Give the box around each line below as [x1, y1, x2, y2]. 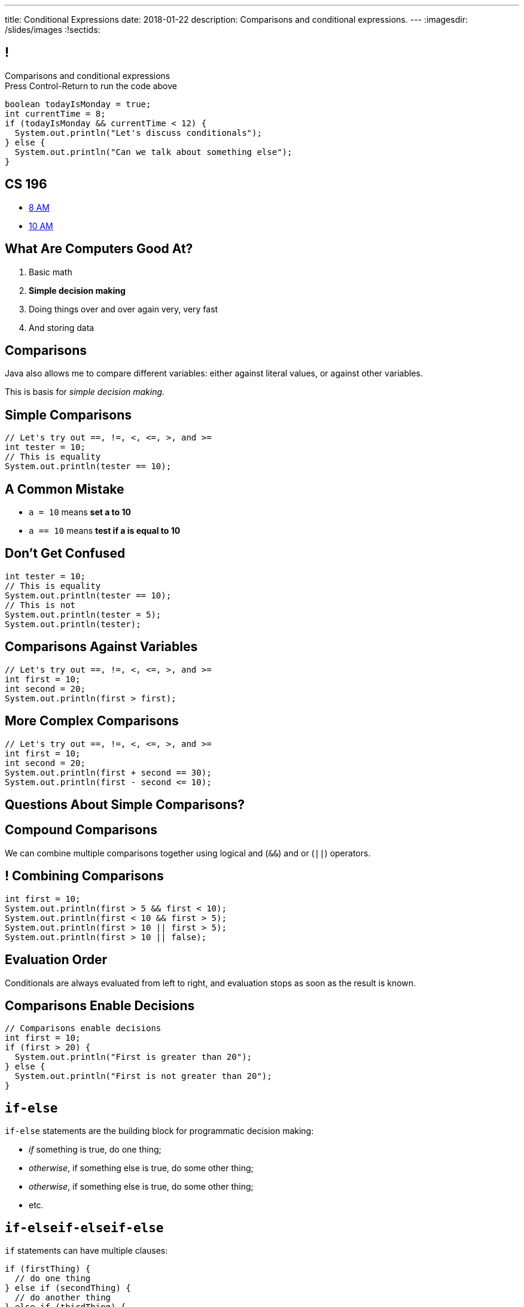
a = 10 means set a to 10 [29, 507, 131, 518]
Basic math [29, 266, 72, 277]
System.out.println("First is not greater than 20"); [14, 1071, 272, 1081]
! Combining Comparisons [5, 868, 164, 884]
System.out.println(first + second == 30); [5, 767, 212, 777]
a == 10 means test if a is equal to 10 [29, 525, 181, 536]
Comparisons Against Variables [5, 639, 198, 655]
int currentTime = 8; [5, 108, 106, 118]
